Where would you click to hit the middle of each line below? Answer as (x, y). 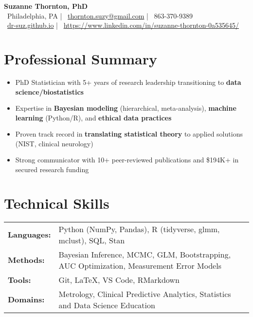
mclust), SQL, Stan (92, 240)
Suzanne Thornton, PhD (46, 6)
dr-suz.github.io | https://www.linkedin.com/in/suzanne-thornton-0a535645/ (123, 25)
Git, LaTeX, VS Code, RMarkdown (119, 279)
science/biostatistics (49, 91)
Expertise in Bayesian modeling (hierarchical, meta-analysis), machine (126, 108)
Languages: (29, 235)
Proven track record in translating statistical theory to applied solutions (129, 134)
